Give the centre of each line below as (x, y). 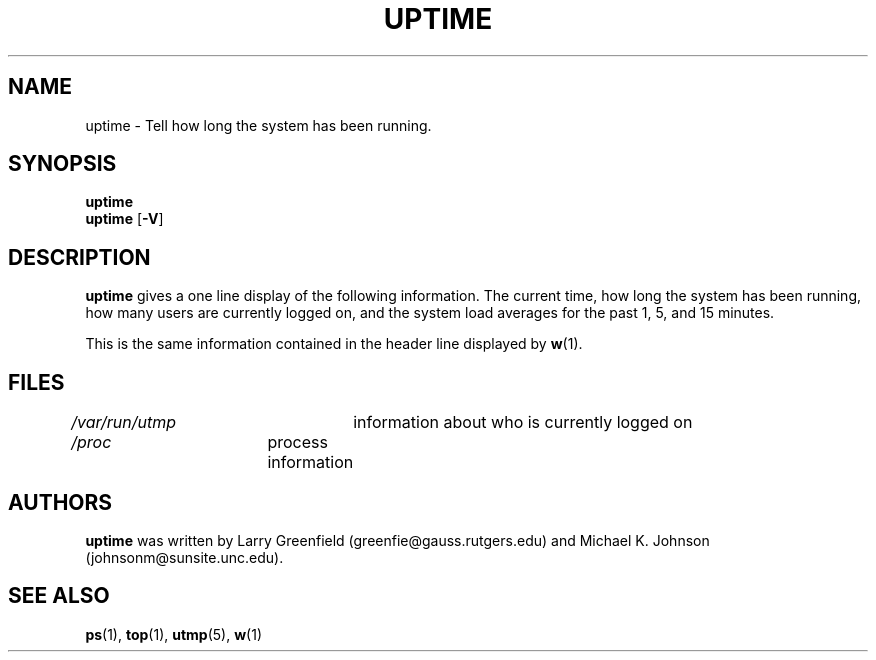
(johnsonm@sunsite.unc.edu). (184, 557)
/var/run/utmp (124, 422)
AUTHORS (60, 502)
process (297, 442)
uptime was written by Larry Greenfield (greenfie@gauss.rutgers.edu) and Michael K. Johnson (397, 540)
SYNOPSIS (62, 164)
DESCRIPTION (79, 257)
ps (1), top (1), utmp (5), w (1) (174, 634)
